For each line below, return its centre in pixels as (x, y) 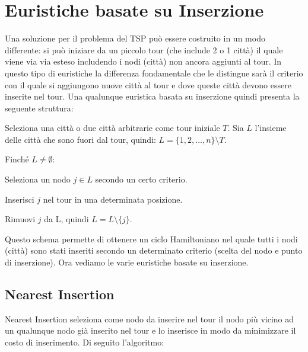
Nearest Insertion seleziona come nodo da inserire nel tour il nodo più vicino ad (150, 319)
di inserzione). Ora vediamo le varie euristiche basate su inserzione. (127, 262)
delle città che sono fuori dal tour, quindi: (80, 139)
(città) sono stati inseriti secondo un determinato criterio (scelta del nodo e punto (154, 250)
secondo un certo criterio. (141, 179)
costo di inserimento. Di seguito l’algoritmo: (85, 342)
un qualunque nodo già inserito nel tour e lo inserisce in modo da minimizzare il (150, 330)
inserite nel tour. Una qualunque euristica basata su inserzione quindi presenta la (152, 96)
